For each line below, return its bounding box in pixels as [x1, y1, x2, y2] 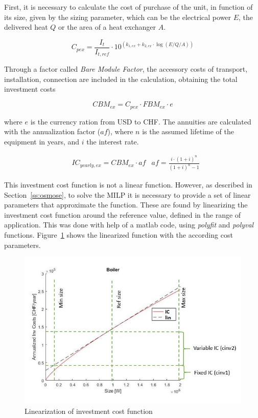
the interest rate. [86, 136, 139, 147]
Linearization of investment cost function [25, 405, 153, 416]
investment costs [4, 83, 56, 94]
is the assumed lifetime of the [142, 126, 234, 137]
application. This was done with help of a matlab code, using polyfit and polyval [4, 219, 254, 230]
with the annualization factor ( [4, 126, 101, 137]
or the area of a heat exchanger [58, 22, 156, 32]
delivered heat [4, 22, 48, 32]
